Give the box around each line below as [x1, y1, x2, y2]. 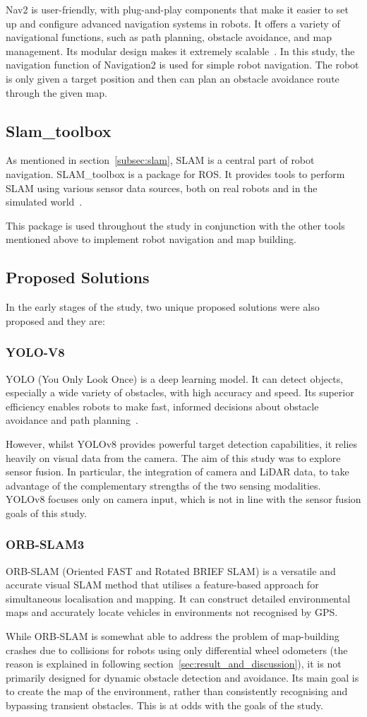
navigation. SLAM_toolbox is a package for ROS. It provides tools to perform [6, 166, 345, 181]
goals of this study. [6, 505, 87, 520]
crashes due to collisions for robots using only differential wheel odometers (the [6, 642, 348, 657]
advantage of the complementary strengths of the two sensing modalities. [6, 478, 321, 492]
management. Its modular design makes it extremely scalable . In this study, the [6, 43, 355, 58]
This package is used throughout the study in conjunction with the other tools [6, 218, 345, 232]
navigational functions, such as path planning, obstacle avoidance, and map [6, 30, 332, 45]
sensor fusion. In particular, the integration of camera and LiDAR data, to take [6, 464, 349, 479]
